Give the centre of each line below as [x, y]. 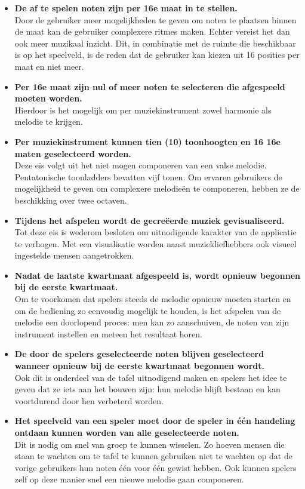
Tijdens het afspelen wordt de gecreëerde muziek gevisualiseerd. [150, 220]
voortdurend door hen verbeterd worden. [89, 400]
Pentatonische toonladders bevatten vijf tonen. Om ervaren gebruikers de [148, 176]
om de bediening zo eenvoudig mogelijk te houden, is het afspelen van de [148, 310]
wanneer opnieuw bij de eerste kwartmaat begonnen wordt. [139, 366]
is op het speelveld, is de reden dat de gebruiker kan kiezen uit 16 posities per [157, 55]
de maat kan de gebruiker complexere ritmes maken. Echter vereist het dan [152, 31]
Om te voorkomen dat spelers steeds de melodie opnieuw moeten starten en [153, 299]
